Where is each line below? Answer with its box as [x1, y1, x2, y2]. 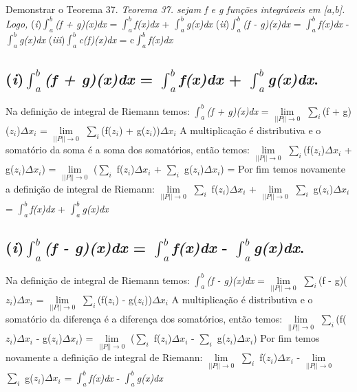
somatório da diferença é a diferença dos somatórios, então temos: [6, 312, 283, 326]
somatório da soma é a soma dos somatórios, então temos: [6, 142, 250, 157]
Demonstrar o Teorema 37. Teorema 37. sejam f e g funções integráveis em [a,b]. [6, 2, 345, 16]
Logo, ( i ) [6, 16, 42, 30]
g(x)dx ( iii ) [19, 32, 65, 46]
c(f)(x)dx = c [78, 32, 135, 46]
